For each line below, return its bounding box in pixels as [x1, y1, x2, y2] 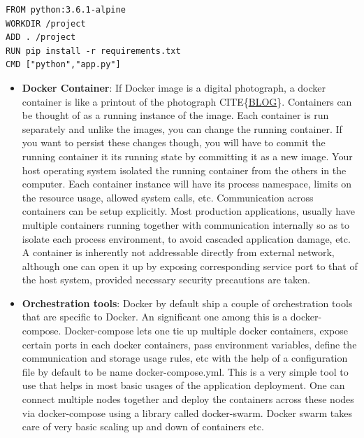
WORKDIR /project [6, 18, 86, 29]
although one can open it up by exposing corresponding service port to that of [22, 258, 358, 273]
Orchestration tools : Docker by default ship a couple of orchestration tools [22, 295, 353, 310]
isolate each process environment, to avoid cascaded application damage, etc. [22, 231, 351, 246]
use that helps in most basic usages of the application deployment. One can [22, 378, 345, 393]
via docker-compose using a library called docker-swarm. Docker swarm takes [22, 405, 352, 420]
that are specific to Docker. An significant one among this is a [22, 309, 288, 324]
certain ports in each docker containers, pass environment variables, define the [22, 337, 357, 351]
